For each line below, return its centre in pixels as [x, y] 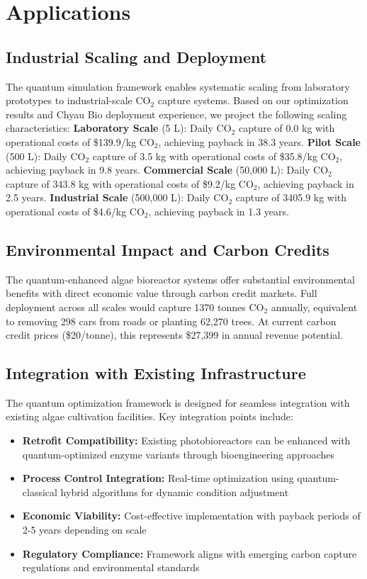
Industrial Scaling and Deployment [136, 56]
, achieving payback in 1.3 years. [219, 211]
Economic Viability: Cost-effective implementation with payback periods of [191, 516]
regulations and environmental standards [111, 567]
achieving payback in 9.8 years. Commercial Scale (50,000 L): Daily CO [167, 170]
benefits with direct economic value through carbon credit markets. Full [162, 293]
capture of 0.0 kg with [287, 128]
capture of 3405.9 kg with [291, 197]
